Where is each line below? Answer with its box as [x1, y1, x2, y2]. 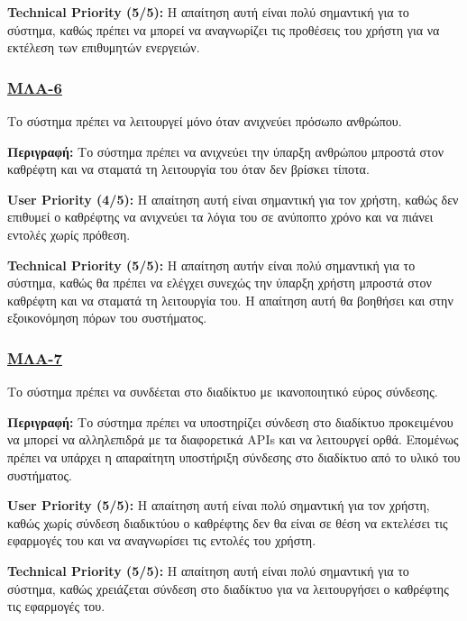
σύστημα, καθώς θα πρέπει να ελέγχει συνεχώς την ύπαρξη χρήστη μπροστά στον [7, 273, 432, 292]
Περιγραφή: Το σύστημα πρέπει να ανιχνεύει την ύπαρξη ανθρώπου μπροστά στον [7, 142, 444, 160]
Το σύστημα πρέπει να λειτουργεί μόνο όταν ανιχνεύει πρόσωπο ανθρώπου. [7, 112, 402, 130]
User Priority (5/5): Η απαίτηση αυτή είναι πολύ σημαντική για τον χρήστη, [7, 496, 430, 515]
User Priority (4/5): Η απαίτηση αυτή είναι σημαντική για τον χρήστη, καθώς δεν [7, 189, 459, 208]
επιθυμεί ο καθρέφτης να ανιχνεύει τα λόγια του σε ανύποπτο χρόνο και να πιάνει [7, 207, 434, 226]
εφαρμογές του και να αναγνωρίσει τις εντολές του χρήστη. [7, 531, 316, 550]
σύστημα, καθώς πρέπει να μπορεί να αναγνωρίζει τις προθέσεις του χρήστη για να [7, 20, 440, 39]
